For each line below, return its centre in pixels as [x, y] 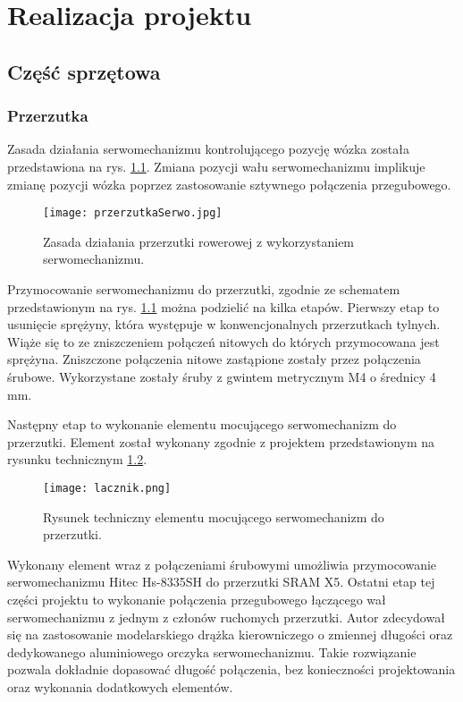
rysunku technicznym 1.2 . [77, 459]
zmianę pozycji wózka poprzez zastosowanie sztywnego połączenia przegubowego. [229, 184]
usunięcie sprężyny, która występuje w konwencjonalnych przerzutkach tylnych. [224, 324]
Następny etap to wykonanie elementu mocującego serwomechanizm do [202, 424]
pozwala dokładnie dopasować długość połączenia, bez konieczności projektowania [231, 669]
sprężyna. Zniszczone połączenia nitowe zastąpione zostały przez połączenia [214, 359]
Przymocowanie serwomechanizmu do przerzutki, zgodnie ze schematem [204, 289]
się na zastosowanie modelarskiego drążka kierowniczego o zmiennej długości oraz [230, 634]
